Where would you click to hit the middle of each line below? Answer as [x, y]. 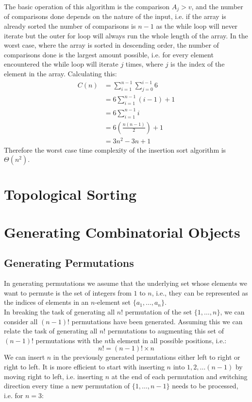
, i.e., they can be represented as [200, 292]
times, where [144, 64]
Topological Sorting [70, 194]
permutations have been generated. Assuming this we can [157, 321]
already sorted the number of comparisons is [70, 26]
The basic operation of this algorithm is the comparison [87, 6]
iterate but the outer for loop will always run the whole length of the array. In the [126, 35]
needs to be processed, [205, 386]
